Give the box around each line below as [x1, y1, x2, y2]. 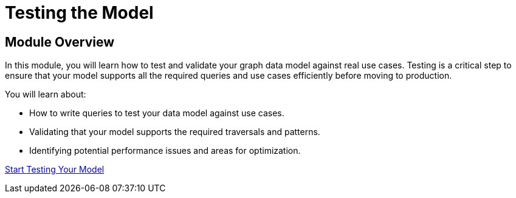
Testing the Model [5, 2, 154, 23]
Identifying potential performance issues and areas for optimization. [29, 145, 301, 156]
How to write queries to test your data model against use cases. [29, 108, 284, 119]
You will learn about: [5, 89, 86, 100]
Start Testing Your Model [5, 164, 105, 175]
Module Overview [5, 34, 115, 50]
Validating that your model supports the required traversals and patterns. [29, 127, 320, 137]
